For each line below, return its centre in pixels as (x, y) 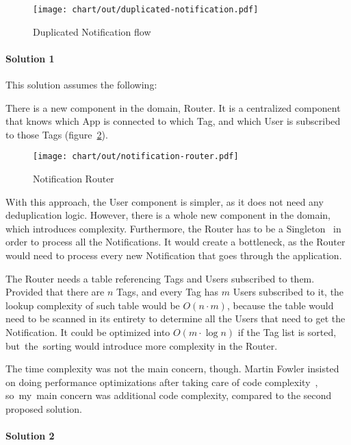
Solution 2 (30, 436)
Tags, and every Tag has (167, 292)
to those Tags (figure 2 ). (57, 134)
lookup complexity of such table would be (93, 305)
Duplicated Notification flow (92, 31)
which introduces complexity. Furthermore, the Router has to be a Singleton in (173, 228)
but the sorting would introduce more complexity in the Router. (142, 345)
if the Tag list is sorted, (287, 332)
